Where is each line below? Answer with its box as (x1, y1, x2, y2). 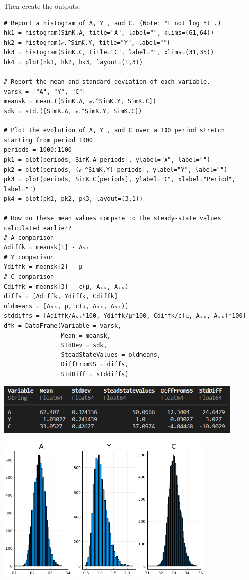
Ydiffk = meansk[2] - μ (4, 263, 83, 271)
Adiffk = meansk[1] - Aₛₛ (4, 244, 89, 251)
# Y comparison (4, 253, 54, 261)
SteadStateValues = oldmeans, (61, 351, 161, 358)
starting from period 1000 (4, 136, 93, 144)
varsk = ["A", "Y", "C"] (4, 88, 86, 95)
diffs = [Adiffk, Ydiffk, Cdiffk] (4, 293, 118, 300)
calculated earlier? (4, 225, 72, 232)
